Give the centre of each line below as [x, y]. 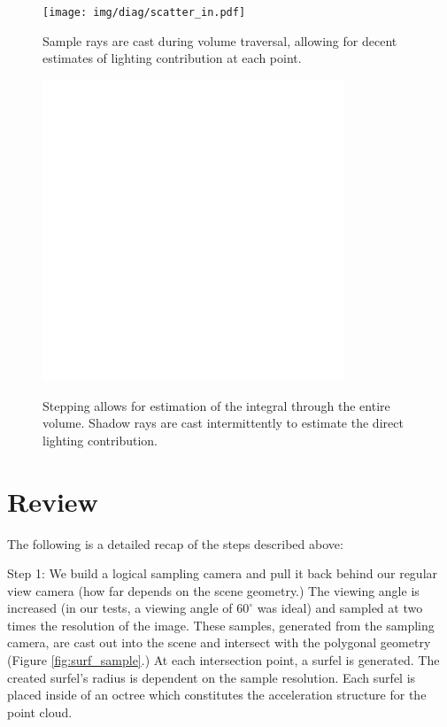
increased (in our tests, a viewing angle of [120, 608]
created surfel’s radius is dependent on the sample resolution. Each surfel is [212, 677]
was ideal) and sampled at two [340, 608]
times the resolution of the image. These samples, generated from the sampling [221, 625]
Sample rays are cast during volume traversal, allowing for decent [220, 40]
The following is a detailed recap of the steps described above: [175, 543]
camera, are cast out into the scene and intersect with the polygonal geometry [219, 642]
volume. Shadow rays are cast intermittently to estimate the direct [223, 423]
